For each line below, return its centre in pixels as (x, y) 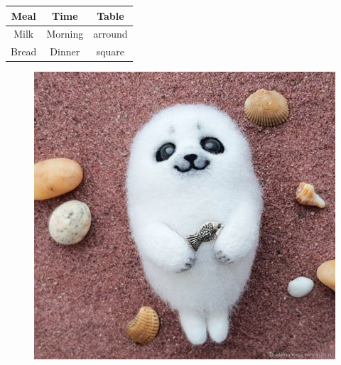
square (110, 51)
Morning (65, 34)
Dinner (65, 51)
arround (110, 34)
